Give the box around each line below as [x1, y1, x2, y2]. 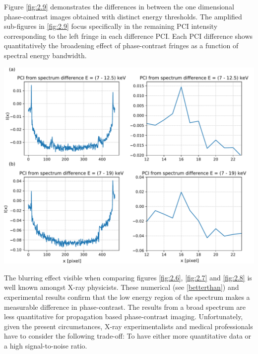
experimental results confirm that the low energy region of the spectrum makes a [4, 292, 250, 302]
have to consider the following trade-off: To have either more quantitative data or [4, 331, 252, 341]
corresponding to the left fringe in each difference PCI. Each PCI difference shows [4, 30, 253, 41]
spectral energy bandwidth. [4, 50, 87, 60]
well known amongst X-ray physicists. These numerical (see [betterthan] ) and [4, 282, 239, 292]
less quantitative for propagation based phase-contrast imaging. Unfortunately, [4, 311, 243, 322]
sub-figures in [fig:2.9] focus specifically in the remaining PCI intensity [4, 21, 218, 31]
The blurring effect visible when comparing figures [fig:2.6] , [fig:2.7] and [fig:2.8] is [4, 272, 252, 282]
